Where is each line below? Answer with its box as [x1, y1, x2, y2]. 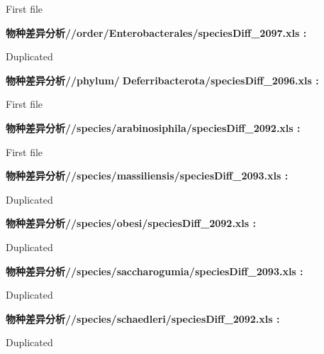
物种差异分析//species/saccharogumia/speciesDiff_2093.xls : [6, 263, 303, 278]
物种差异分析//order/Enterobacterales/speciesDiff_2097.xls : [6, 25, 307, 40]
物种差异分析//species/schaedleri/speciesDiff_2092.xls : [6, 311, 280, 326]
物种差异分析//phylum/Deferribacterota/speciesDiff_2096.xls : [6, 72, 319, 87]
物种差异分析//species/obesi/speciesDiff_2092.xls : [6, 216, 256, 231]
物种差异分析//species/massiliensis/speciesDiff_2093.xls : [6, 168, 289, 183]
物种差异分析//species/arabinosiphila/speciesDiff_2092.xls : [6, 120, 301, 135]
